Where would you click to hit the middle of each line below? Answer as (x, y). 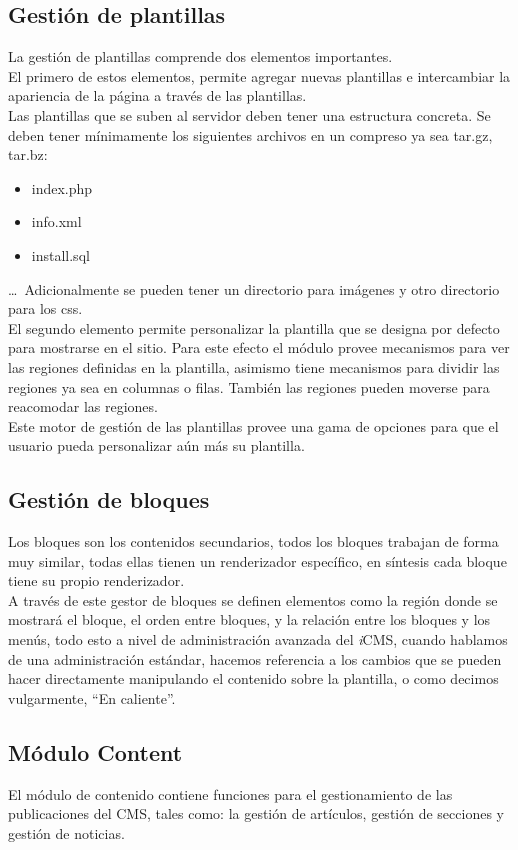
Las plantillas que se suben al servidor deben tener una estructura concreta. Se (249, 114)
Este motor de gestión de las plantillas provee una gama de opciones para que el (253, 425)
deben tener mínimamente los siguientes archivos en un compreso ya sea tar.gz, (250, 134)
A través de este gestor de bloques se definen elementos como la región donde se (253, 599)
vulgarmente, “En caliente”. (92, 697)
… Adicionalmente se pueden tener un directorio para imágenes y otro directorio (254, 288)
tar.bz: (28, 154)
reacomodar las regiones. (83, 406)
